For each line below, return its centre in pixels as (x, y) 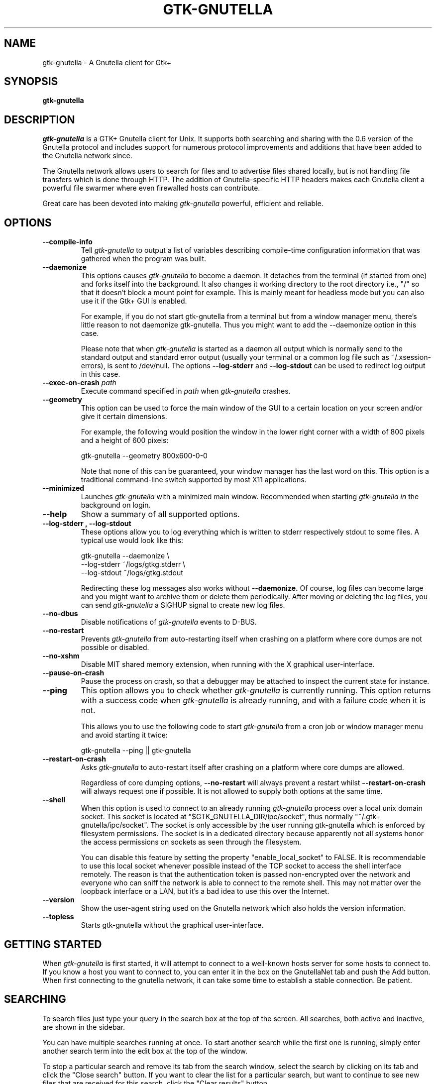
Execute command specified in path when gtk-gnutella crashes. (186, 391)
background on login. (116, 505)
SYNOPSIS (31, 82)
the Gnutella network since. (87, 156)
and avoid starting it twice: (124, 735)
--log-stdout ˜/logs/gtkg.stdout (132, 573)
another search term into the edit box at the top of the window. (145, 1051)
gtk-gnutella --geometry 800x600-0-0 (144, 456)
